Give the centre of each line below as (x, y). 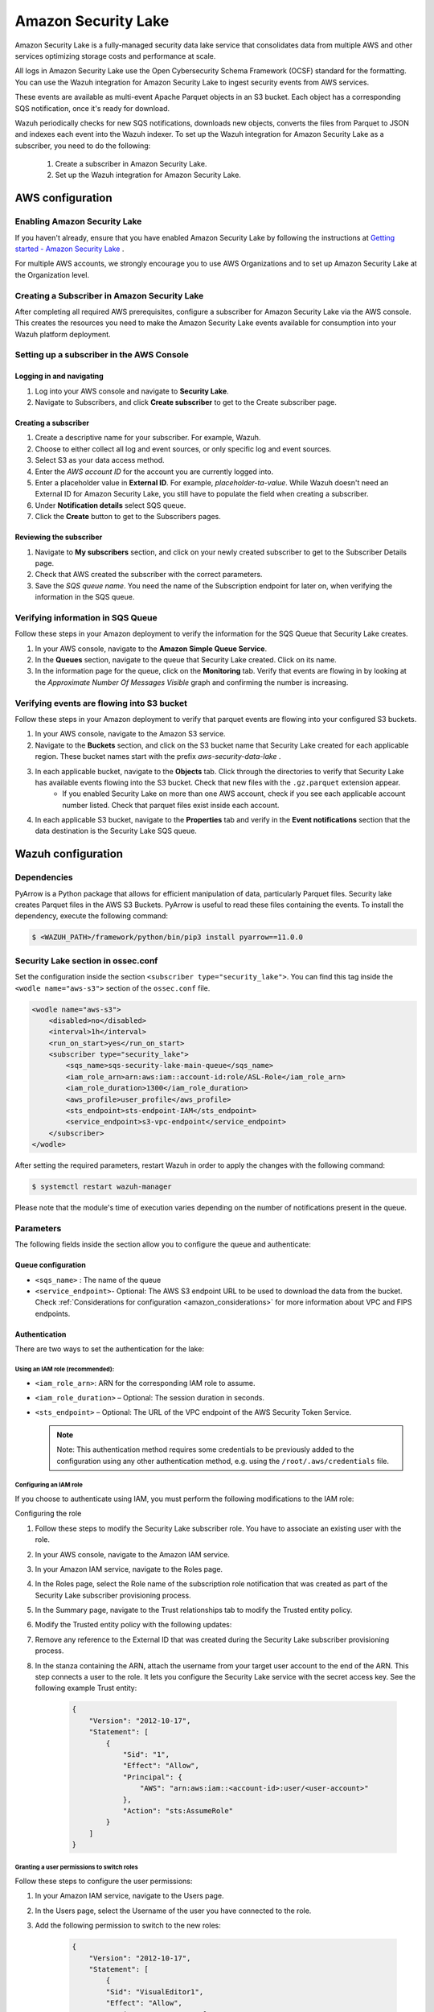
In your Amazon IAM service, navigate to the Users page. (129, 1896)
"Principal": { (152, 1777)
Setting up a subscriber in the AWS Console (102, 355)
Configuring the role (48, 1514)
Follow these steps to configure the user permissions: (104, 1881)
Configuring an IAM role (49, 1485)
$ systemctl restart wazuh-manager (102, 1187)
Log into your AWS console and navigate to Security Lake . (132, 391)
